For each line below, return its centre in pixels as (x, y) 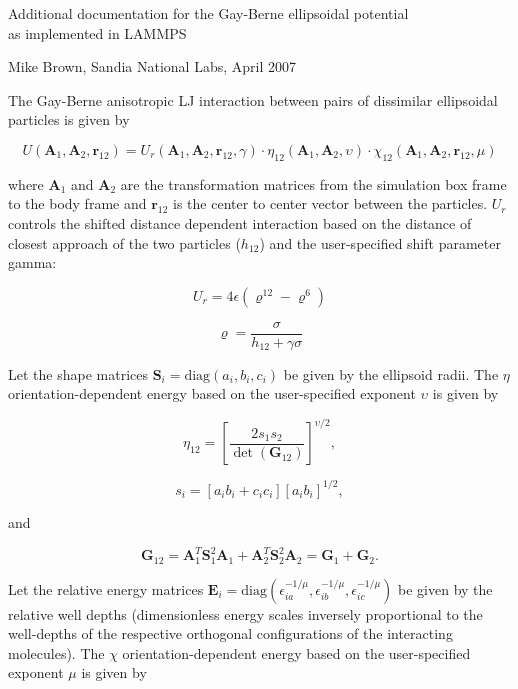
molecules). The (56, 652)
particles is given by (69, 119)
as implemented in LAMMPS (97, 32)
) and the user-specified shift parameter (380, 242)
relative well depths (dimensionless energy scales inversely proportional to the (245, 613)
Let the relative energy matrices (106, 588)
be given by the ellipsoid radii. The (391, 373)
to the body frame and (77, 203)
